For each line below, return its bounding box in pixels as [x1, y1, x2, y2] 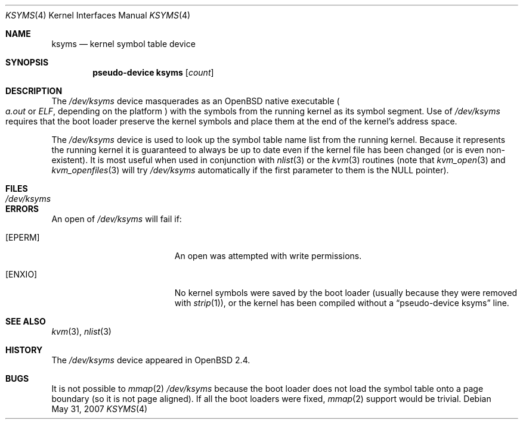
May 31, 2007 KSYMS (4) [51, 404, 148, 414]
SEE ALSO [5, 316, 46, 326]
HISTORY [5, 345, 43, 355]
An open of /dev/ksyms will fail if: [51, 214, 182, 224]
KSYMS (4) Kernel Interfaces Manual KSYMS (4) [5, 10, 191, 20]
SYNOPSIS [5, 57, 49, 67]
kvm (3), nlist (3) [51, 326, 112, 336]
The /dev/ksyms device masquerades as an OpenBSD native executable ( [51, 96, 340, 106]
